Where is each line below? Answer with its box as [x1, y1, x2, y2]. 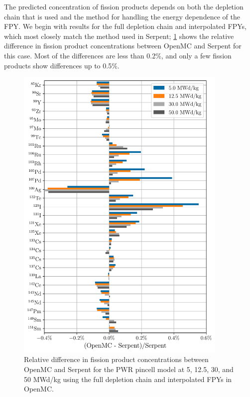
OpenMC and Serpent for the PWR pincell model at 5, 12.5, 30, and [24, 364, 234, 375]
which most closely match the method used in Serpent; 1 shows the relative [4, 30, 234, 41]
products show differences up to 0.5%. [4, 60, 120, 70]
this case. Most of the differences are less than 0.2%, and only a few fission [4, 50, 232, 60]
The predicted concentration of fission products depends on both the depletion [4, 1, 244, 11]
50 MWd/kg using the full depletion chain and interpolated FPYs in [24, 374, 232, 384]
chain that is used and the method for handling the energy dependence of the [4, 11, 240, 21]
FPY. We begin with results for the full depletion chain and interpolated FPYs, [4, 21, 247, 31]
